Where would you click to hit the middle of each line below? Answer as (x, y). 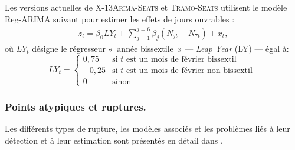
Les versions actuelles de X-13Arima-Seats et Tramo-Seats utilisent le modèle (146, 7)
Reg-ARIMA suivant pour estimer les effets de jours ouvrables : (120, 19)
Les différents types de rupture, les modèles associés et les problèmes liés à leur (147, 128)
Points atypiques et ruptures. (76, 106)
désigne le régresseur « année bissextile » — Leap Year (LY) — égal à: (160, 48)
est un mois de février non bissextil (189, 71)
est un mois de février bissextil (181, 60)
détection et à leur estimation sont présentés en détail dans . (114, 140)
